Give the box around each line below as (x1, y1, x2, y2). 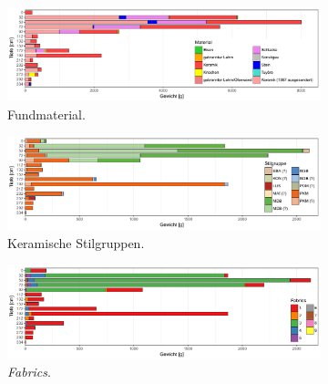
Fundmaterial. (7, 104, 86, 123)
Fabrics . (7, 362, 51, 381)
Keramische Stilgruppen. (7, 234, 145, 253)
